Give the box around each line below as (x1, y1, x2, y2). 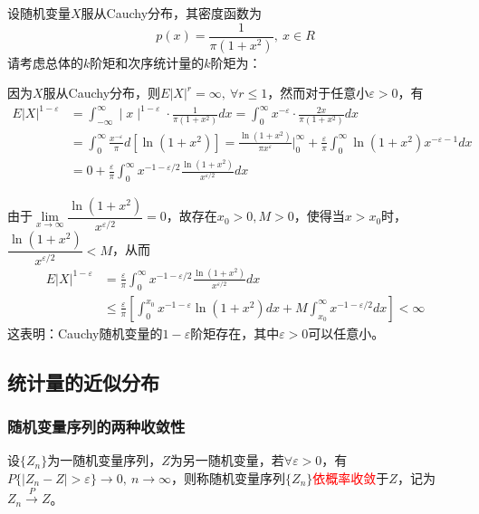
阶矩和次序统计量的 (90, 52, 205, 71)
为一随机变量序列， (47, 451, 162, 470)
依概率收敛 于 (312, 468, 389, 487)
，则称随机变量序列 (171, 468, 286, 487)
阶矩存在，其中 (190, 323, 280, 342)
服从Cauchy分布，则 (43, 83, 161, 102)
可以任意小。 (308, 323, 385, 342)
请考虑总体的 (7, 52, 83, 71)
